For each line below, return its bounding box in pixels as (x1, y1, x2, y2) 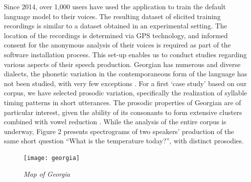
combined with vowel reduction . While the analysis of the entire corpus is (4, 116, 227, 127)
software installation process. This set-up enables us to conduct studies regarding (4, 49, 247, 59)
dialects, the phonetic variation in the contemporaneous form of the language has (4, 68, 247, 79)
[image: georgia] (23, 154, 80, 161)
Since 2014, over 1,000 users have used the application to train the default (4, 1, 226, 11)
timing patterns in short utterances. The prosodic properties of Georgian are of (4, 97, 241, 107)
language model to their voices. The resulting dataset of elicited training (4, 11, 221, 21)
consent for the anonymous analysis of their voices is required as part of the (4, 40, 231, 50)
